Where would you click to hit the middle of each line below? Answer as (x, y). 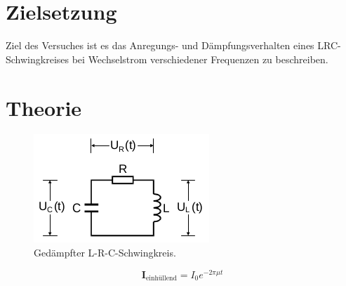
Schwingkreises (38, 59)
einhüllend (161, 279)
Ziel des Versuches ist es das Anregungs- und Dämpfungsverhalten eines (160, 45)
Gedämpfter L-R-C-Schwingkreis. (105, 253)
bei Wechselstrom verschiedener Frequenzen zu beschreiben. (200, 59)
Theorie (44, 107)
